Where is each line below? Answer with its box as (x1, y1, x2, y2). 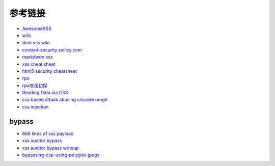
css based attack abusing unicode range (22, 97, 108, 103)
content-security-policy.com (22, 46, 82, 53)
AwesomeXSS (22, 25, 52, 32)
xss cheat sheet (22, 61, 56, 67)
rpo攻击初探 (22, 82, 48, 89)
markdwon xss (22, 54, 53, 60)
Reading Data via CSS (22, 90, 68, 96)
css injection (22, 103, 49, 109)
